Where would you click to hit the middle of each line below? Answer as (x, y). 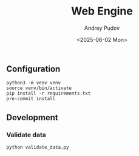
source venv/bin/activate (39, 88)
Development (32, 117)
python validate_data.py (38, 148)
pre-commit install (31, 99)
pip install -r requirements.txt (49, 93)
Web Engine (102, 11)
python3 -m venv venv (34, 83)
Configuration (33, 69)
